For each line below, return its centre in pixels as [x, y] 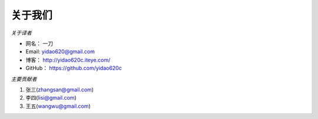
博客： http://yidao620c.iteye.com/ [68, 60]
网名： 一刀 [39, 43]
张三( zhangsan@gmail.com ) [60, 89]
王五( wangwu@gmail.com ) [58, 106]
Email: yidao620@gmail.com [60, 52]
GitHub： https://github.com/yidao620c [74, 68]
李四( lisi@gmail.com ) [51, 98]
